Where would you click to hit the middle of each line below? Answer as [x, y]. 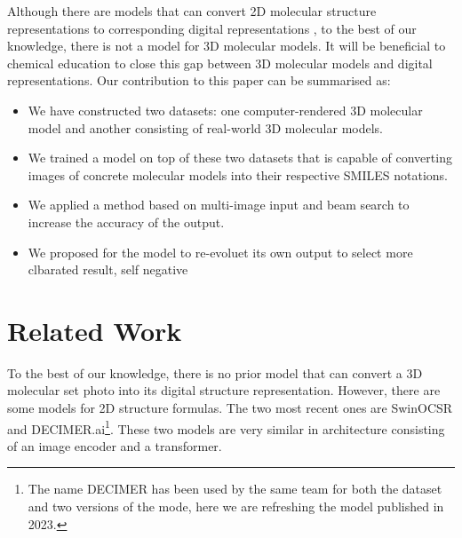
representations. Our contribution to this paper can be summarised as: [199, 80]
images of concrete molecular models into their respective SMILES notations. [238, 174]
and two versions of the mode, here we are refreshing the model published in [236, 506]
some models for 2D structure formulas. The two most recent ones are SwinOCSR [230, 408]
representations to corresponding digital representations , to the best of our [212, 28]
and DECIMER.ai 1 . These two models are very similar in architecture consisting [226, 427]
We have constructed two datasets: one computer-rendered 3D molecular [225, 110]
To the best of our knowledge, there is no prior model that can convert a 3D [215, 372]
